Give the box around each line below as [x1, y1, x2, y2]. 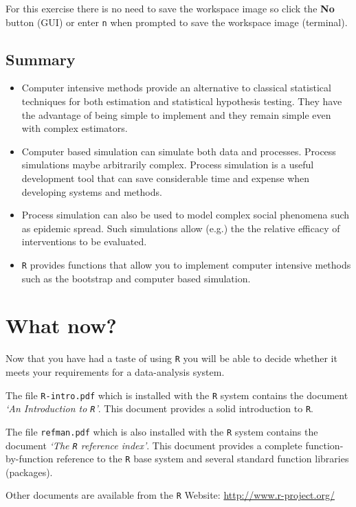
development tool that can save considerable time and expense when [21, 171, 310, 185]
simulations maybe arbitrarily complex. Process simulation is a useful [21, 157, 314, 172]
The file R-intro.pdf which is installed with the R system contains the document [5, 387, 348, 402]
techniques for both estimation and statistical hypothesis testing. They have [21, 94, 342, 109]
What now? [5, 311, 117, 339]
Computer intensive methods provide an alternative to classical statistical [21, 80, 331, 95]
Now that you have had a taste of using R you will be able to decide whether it [5, 351, 337, 365]
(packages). [5, 464, 53, 479]
